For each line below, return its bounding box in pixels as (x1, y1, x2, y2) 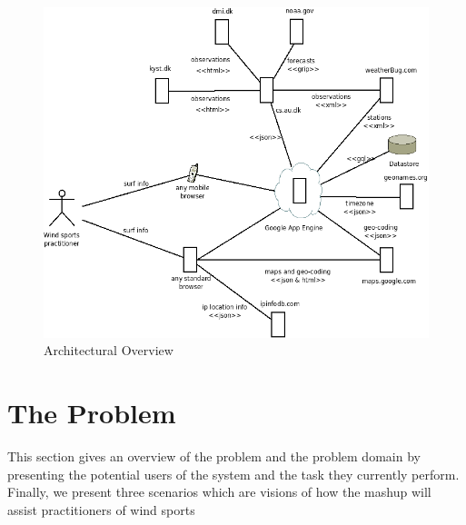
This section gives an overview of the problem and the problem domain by (7, 447, 421, 466)
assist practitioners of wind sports (7, 500, 195, 519)
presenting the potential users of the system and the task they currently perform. (7, 464, 460, 483)
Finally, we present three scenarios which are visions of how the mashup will (7, 482, 431, 501)
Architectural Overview (44, 341, 174, 360)
